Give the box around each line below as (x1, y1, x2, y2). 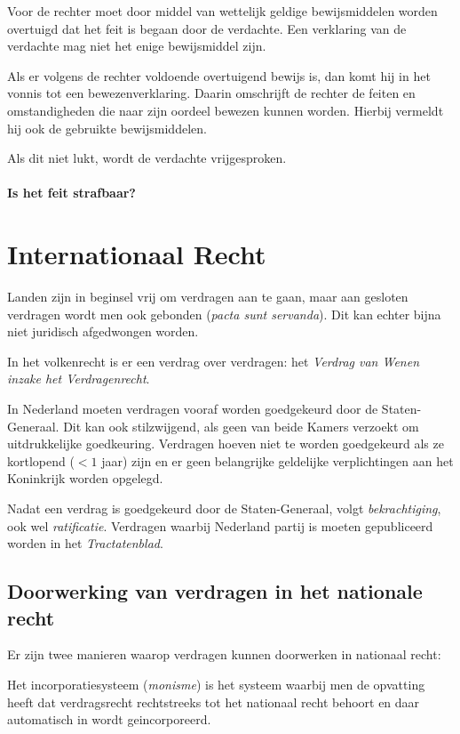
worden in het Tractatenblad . (7, 534, 163, 553)
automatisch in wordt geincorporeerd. (7, 710, 211, 729)
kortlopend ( (7, 451, 75, 470)
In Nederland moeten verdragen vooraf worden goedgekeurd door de (7, 399, 378, 418)
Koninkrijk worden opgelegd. (7, 469, 163, 488)
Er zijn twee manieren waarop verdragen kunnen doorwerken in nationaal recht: (7, 645, 441, 664)
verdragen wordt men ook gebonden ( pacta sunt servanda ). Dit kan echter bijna (7, 304, 441, 323)
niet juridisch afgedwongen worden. (7, 322, 199, 341)
